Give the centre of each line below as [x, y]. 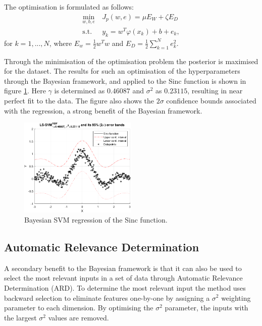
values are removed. [78, 317]
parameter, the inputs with [206, 308]
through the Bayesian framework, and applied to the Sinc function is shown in [125, 80]
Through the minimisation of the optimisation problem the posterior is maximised [131, 61]
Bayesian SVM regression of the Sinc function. [96, 219]
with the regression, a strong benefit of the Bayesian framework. [103, 110]
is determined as [80, 91]
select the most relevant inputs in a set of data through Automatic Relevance [123, 278]
